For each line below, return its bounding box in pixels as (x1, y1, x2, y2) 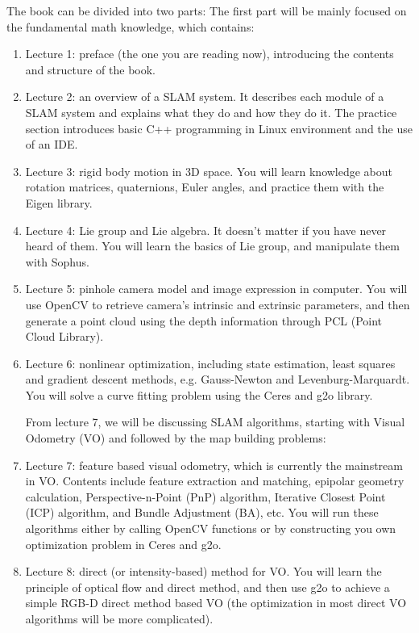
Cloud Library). (25, 328, 104, 345)
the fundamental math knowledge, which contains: (6, 18, 255, 35)
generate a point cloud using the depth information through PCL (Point (25, 312, 383, 329)
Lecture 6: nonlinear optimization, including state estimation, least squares (25, 354, 396, 371)
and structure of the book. (25, 61, 156, 78)
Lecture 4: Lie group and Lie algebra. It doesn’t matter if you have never (25, 221, 387, 238)
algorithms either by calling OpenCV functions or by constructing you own (25, 520, 396, 537)
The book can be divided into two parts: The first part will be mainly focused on (6, 2, 407, 19)
